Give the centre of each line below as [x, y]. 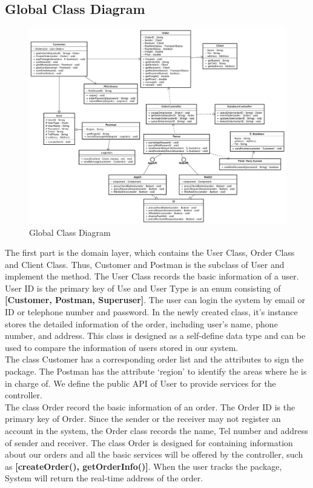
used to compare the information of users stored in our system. [122, 347]
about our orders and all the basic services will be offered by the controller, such [154, 454]
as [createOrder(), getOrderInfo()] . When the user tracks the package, [143, 466]
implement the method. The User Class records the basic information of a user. [152, 276]
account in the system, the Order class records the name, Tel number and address [156, 431]
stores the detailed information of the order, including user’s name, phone [141, 323]
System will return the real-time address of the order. [104, 478]
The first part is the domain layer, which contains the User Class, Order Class [150, 252]
